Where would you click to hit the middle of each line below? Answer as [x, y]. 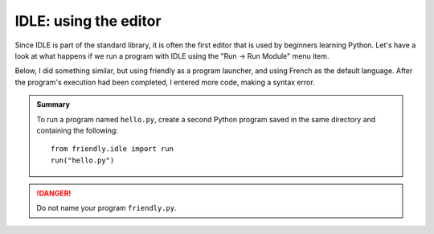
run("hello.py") [83, 160]
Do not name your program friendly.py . [106, 208]
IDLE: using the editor [88, 21]
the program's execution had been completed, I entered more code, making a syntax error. [165, 82]
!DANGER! [54, 194]
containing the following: [77, 130]
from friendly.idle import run [113, 149]
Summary [53, 105]
